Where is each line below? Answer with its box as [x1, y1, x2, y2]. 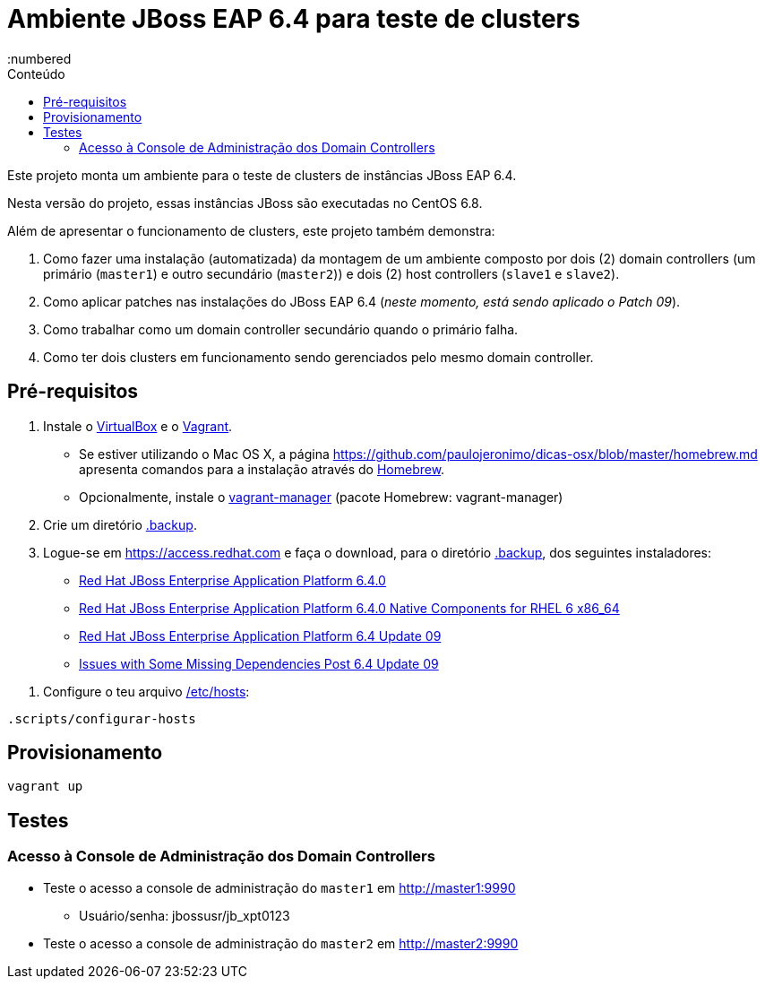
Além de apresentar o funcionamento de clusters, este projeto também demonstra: [7, 222, 495, 238]
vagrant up [7, 779, 83, 794]
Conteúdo [7, 65, 65, 82]
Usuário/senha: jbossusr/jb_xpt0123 [79, 907, 290, 923]
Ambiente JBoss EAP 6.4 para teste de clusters [7, 4, 580, 34]
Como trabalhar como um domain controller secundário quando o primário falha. [43, 321, 519, 337]
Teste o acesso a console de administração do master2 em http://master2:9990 [43, 935, 519, 951]
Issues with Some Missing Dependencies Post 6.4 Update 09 [79, 655, 439, 671]
